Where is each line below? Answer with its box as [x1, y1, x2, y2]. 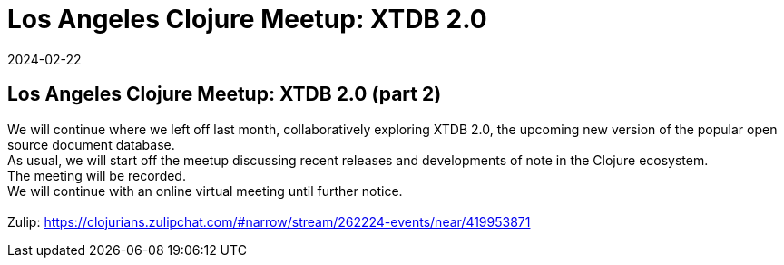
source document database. [7, 136, 175, 152]
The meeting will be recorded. [7, 167, 186, 183]
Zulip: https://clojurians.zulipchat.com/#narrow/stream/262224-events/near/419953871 [7, 213, 531, 230]
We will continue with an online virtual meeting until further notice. [7, 182, 403, 199]
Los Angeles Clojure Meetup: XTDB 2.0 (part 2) [7, 83, 442, 106]
